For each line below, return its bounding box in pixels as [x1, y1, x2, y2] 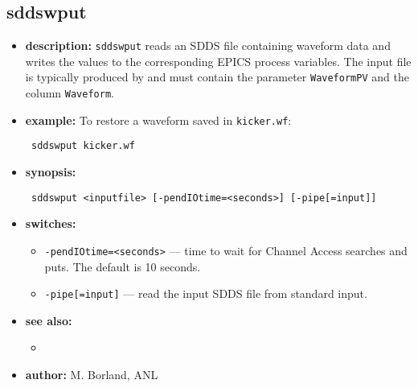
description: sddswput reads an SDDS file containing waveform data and [25, 37, 391, 54]
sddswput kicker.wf [31, 140, 135, 152]
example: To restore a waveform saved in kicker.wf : [25, 111, 292, 128]
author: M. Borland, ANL [25, 366, 158, 383]
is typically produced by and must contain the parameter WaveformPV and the [25, 68, 409, 85]
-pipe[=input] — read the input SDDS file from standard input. [44, 285, 367, 302]
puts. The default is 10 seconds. [44, 258, 201, 274]
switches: [25, 215, 76, 232]
